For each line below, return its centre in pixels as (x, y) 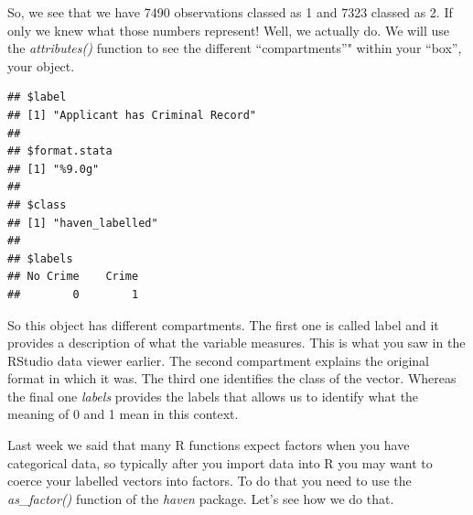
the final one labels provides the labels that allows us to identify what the (213, 396)
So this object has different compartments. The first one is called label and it (223, 324)
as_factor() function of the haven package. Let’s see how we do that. (201, 498)
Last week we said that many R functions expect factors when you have (209, 445)
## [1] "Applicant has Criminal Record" (132, 115)
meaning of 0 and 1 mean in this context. (123, 414)
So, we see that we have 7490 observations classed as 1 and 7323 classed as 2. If (230, 12)
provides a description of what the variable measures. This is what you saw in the (236, 343)
